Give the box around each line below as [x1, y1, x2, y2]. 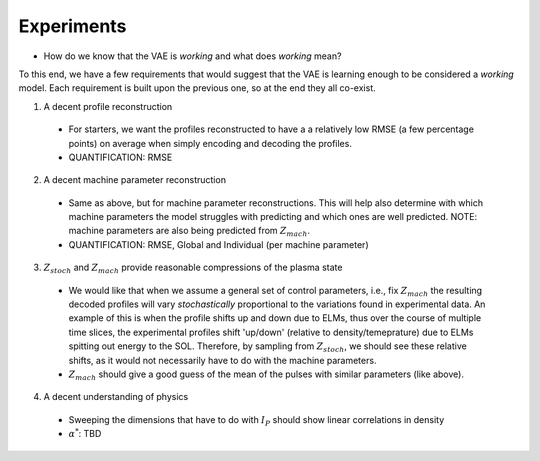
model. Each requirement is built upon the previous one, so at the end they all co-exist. [18, 82, 376, 94]
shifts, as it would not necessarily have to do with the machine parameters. [68, 354, 377, 366]
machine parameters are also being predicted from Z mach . [68, 225, 310, 239]
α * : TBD [68, 426, 102, 440]
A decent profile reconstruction [43, 100, 173, 112]
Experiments [18, 15, 127, 37]
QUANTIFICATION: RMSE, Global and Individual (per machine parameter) [68, 238, 369, 250]
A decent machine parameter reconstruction [43, 174, 227, 186]
